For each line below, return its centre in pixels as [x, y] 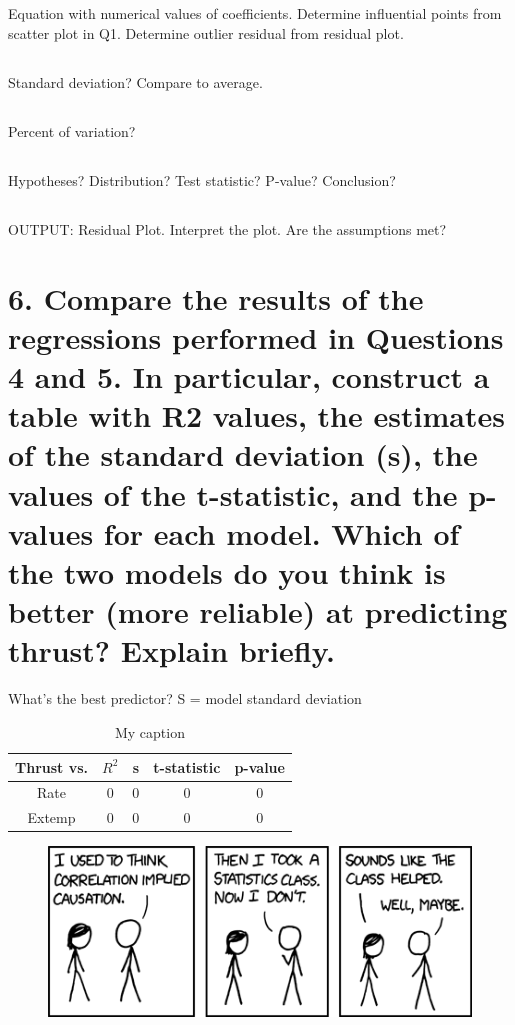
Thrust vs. [52, 766]
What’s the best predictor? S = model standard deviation [185, 698]
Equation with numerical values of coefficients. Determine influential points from [255, 13]
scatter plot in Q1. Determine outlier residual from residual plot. [206, 32]
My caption [149, 731]
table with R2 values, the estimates [256, 415]
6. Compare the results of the [216, 297]
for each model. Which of [281, 532]
